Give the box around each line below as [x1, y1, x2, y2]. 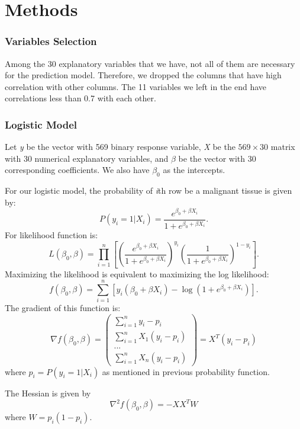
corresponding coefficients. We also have [5, 164, 150, 176]
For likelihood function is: [5, 229, 98, 241]
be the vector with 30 [178, 152, 256, 164]
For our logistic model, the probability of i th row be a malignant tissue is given [5, 184, 292, 197]
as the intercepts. [163, 164, 225, 176]
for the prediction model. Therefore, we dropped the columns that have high [5, 69, 282, 81]
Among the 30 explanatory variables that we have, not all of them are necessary [5, 57, 295, 69]
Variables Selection [5, 34, 97, 49]
